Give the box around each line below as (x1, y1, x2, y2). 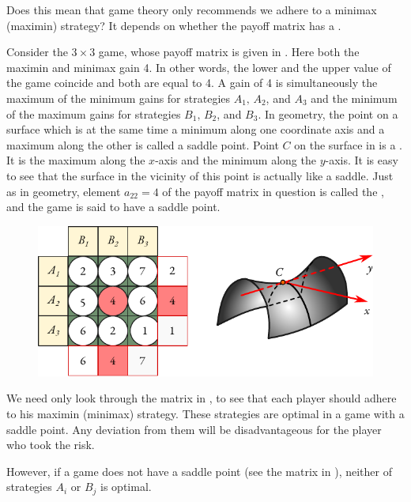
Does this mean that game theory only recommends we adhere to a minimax (6, 2, 377, 17)
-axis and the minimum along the (155, 152, 316, 168)
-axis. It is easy (325, 152, 398, 168)
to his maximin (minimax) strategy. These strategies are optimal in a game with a (6, 405, 405, 421)
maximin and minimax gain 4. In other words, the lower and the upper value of (6, 59, 391, 75)
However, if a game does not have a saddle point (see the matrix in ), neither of (6, 462, 392, 479)
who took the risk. (6, 436, 95, 453)
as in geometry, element (6, 183, 121, 199)
